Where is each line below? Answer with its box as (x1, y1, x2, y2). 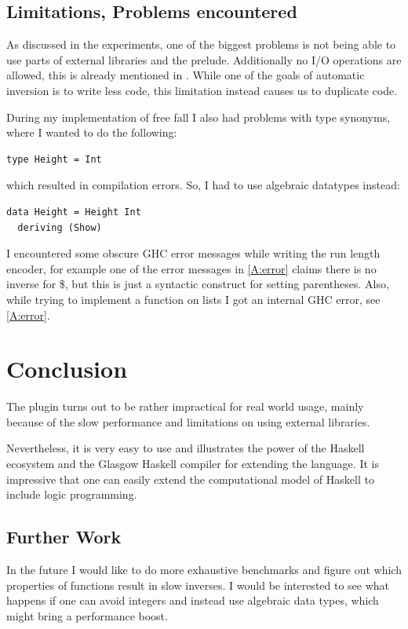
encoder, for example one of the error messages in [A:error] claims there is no (6, 260, 377, 276)
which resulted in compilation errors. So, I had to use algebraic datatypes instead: (6, 177, 400, 193)
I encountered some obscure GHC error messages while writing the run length (6, 245, 381, 261)
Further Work (6, 525, 122, 549)
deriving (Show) (17, 221, 102, 233)
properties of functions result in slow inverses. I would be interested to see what (6, 576, 390, 593)
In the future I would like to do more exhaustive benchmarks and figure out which (6, 561, 402, 577)
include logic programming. (6, 486, 137, 503)
